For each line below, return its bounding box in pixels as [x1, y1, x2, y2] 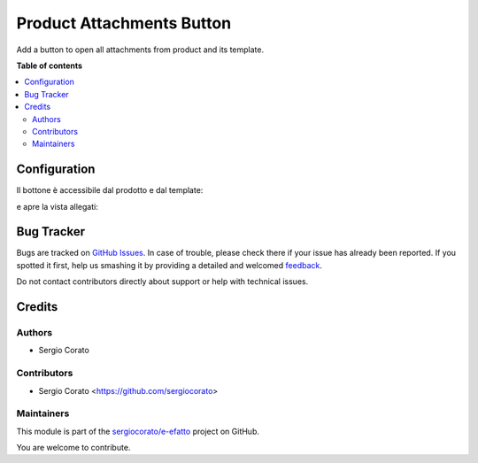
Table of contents [16, 60, 83, 71]
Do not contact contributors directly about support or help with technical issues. [16, 276, 309, 287]
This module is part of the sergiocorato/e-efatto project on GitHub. [16, 426, 260, 436]
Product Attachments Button [16, 13, 232, 33]
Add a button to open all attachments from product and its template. [16, 44, 265, 55]
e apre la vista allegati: [16, 201, 99, 212]
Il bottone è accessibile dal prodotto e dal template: [16, 185, 204, 196]
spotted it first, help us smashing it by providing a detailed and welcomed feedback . [16, 259, 323, 270]
